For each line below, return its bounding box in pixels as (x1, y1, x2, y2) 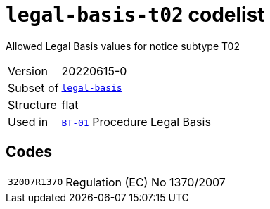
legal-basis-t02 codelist (6, 3, 265, 27)
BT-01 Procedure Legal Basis (61, 114, 211, 129)
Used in (8, 114, 49, 129)
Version (8, 63, 48, 78)
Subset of (8, 80, 59, 95)
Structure (8, 97, 57, 112)
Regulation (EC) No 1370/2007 (65, 175, 226, 189)
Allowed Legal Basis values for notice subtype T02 (6, 39, 240, 52)
